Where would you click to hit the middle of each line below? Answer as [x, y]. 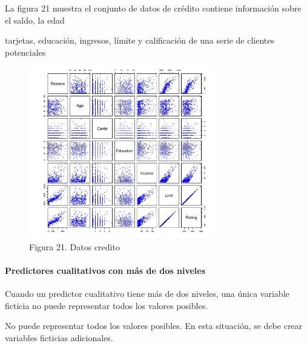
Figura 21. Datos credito [74, 246]
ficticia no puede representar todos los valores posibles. [107, 305]
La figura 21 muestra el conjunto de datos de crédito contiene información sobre [153, 8]
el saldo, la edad [35, 20]
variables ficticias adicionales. [59, 337]
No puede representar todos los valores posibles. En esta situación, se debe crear [154, 326]
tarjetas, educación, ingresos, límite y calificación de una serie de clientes [140, 40]
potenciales [25, 52]
